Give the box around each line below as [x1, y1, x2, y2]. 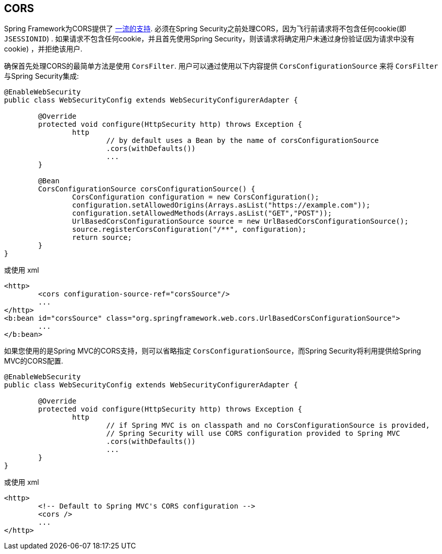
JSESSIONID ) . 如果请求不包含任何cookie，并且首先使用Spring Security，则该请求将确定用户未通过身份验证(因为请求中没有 [4, 34, 415, 43]
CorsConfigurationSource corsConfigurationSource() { [38, 185, 256, 193]
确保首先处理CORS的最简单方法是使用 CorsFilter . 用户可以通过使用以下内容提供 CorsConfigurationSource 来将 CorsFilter [4, 62, 438, 71]
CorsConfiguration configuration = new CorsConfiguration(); [72, 193, 319, 202]
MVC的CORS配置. [4, 357, 64, 366]
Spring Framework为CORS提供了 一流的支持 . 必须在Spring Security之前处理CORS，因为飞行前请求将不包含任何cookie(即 [4, 24, 407, 33]
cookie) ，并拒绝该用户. [4, 44, 83, 54]
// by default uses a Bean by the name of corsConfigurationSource [106, 136, 379, 145]
